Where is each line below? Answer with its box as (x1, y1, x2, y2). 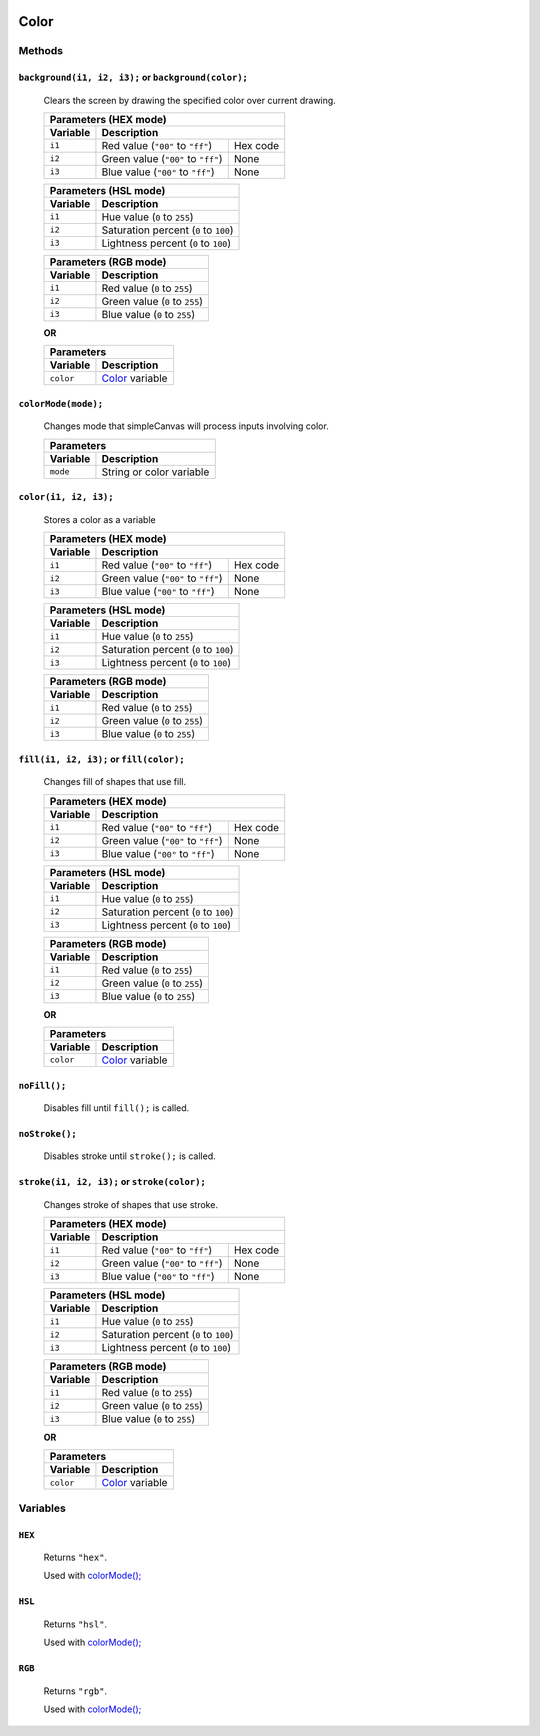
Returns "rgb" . (43, 1685, 108, 1697)
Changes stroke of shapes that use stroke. (43, 1198, 219, 1210)
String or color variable (101, 465, 210, 479)
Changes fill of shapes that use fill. (43, 776, 187, 788)
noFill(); (18, 1080, 67, 1091)
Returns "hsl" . (43, 1618, 108, 1630)
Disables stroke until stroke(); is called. (43, 1150, 216, 1162)
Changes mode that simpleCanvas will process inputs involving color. (43, 420, 329, 432)
